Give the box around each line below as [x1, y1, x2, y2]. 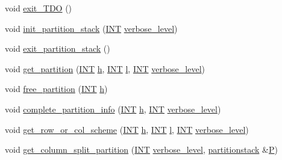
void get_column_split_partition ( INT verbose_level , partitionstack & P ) [5, 143, 278, 156]
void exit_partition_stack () [5, 42, 110, 55]
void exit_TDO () [5, 2, 72, 14]
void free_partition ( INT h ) [5, 82, 108, 95]
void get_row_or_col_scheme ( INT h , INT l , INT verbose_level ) [5, 123, 249, 135]
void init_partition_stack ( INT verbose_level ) [5, 22, 178, 34]
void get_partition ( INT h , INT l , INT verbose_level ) [5, 62, 205, 75]
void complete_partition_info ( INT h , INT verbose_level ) [5, 102, 221, 115]
